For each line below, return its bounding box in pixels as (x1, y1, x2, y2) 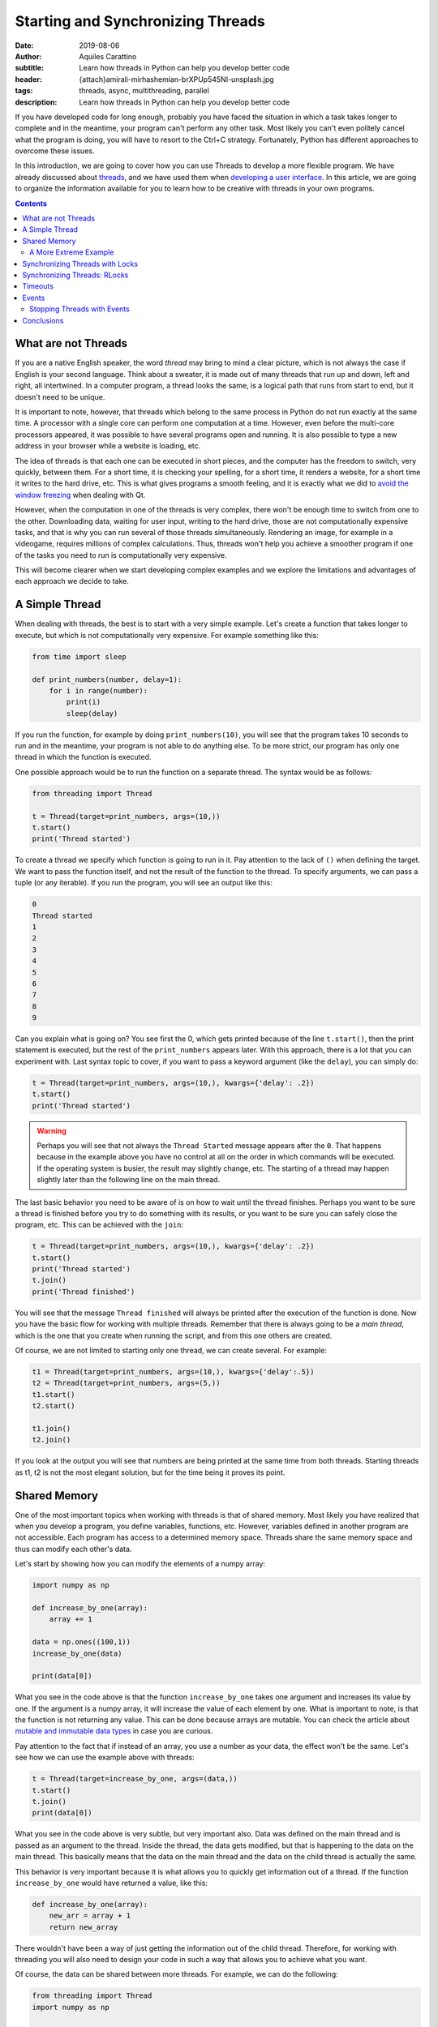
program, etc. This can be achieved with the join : (15, 1220, 184, 1230)
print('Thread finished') (32, 1287, 135, 1296)
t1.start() (32, 1390, 75, 1399)
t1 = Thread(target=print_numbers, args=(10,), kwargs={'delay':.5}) (32, 1367, 315, 1376)
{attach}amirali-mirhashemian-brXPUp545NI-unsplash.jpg (79, 74, 275, 84)
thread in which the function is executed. (15, 752, 152, 762)
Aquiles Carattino (79, 51, 137, 61)
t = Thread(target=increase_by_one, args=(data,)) (32, 1774, 238, 1784)
